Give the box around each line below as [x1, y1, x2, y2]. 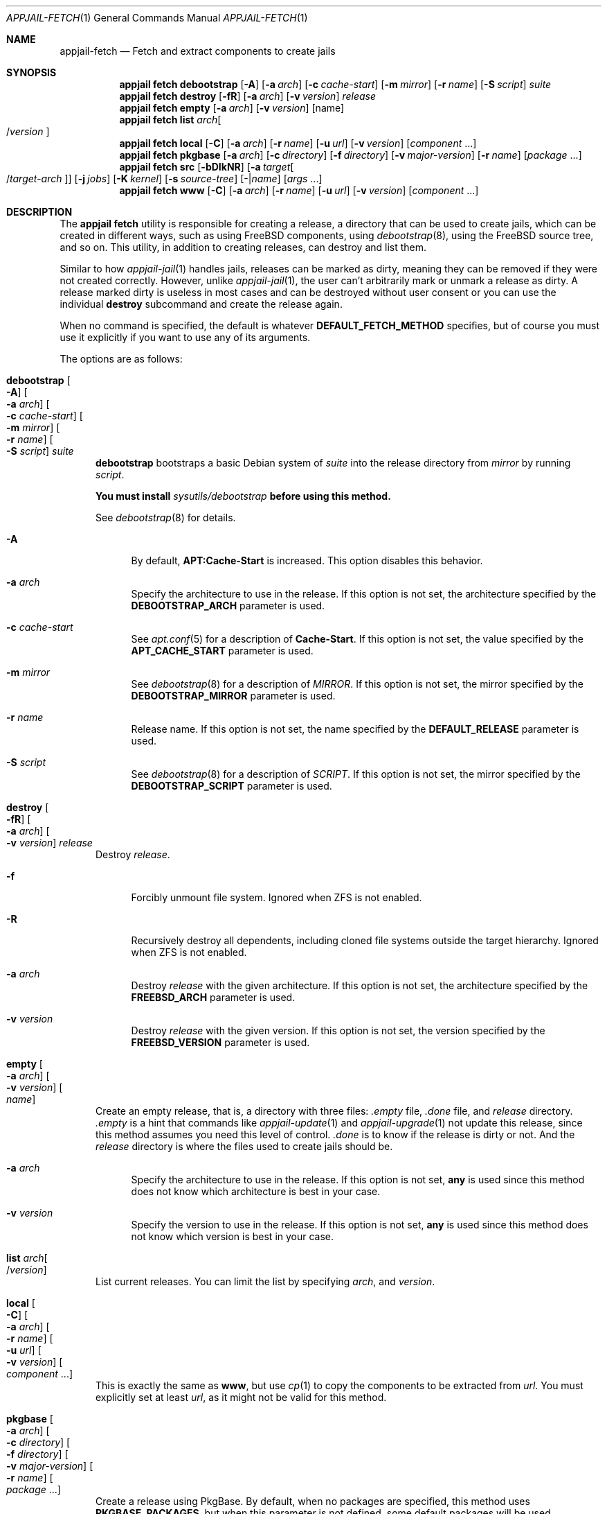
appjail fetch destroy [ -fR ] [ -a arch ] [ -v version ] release [119, 90, 377, 102]
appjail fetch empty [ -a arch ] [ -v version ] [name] [119, 102, 345, 114]
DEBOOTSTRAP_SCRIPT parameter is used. [131, 780, 332, 792]
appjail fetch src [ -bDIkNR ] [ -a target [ [119, 161, 294, 173]
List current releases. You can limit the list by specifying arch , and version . [96, 1276, 435, 1287]
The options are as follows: [60, 353, 183, 365]
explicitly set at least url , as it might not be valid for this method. [96, 1391, 387, 1403]
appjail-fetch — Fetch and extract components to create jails [60, 45, 336, 57]
